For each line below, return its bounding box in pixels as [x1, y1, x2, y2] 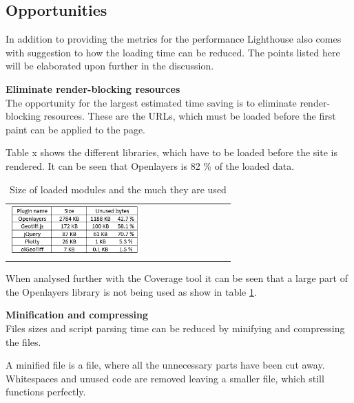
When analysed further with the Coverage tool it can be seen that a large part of [6, 271, 348, 285]
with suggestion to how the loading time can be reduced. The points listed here [6, 45, 340, 59]
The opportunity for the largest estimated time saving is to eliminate [6, 95, 297, 109]
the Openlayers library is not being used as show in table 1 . [6, 284, 257, 298]
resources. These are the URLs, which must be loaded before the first [43, 109, 336, 123]
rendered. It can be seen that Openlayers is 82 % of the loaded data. [6, 158, 295, 173]
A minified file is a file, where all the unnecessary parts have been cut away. [6, 358, 325, 372]
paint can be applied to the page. [6, 122, 146, 136]
